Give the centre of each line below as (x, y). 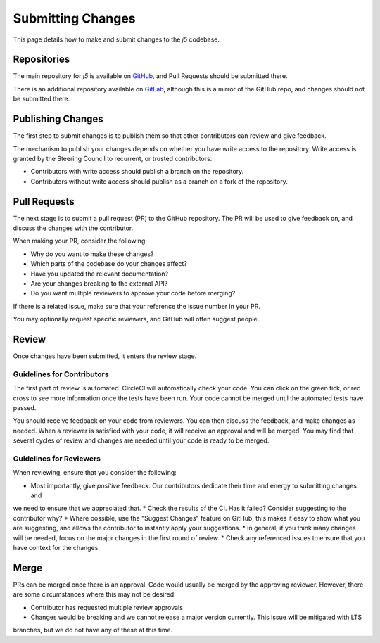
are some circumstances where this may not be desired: (94, 594)
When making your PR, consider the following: (80, 241)
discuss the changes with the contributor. (73, 228)
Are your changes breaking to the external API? (99, 283)
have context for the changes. (56, 548)
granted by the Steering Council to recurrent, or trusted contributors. (113, 158)
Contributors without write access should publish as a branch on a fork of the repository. (159, 181)
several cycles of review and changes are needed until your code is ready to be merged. (141, 440)
